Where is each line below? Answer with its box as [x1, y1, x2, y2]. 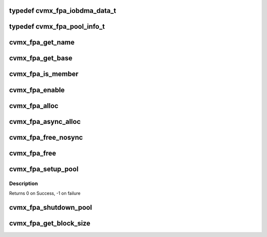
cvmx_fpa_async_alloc [9, 117, 81, 126]
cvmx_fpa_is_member [9, 70, 79, 78]
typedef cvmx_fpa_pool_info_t [9, 22, 105, 31]
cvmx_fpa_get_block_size [9, 219, 90, 228]
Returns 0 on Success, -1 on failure [9, 190, 81, 196]
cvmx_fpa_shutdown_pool [9, 203, 92, 212]
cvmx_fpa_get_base [9, 54, 73, 62]
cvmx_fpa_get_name [9, 38, 75, 47]
